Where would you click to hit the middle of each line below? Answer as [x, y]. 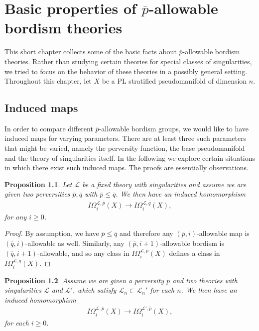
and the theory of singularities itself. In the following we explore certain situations [130, 158]
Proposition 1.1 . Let [38, 184]
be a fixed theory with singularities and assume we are [164, 184]
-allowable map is [223, 233]
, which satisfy [95, 290]
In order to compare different [49, 128]
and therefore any [146, 233]
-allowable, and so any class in [83, 253]
